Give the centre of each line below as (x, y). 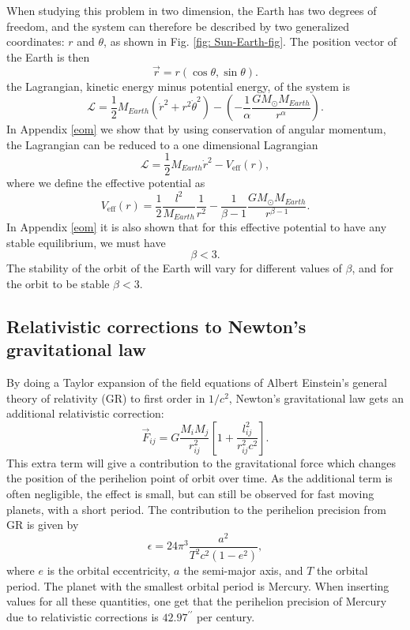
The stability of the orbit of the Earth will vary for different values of (174, 268)
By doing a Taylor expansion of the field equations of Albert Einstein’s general (197, 382)
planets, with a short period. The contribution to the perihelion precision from (196, 509)
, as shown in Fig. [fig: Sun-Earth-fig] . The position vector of (250, 41)
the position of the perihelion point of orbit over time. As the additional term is (199, 478)
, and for (373, 268)
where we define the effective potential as (106, 183)
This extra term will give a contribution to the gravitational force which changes (201, 462)
